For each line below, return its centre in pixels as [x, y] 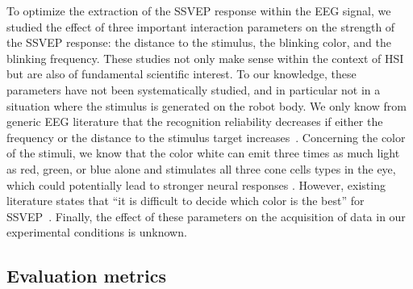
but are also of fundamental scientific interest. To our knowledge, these [181, 74]
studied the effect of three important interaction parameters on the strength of [201, 26]
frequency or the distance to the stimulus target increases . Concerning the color [206, 137]
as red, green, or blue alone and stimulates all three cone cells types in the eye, [201, 168]
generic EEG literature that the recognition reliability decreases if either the [195, 121]
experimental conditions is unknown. [97, 232]
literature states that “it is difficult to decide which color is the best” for [186, 201]
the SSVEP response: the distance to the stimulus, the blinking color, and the [199, 42]
